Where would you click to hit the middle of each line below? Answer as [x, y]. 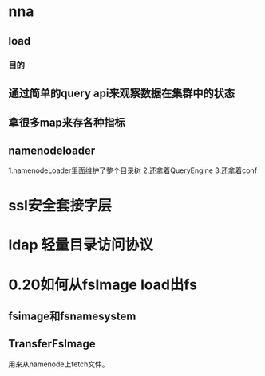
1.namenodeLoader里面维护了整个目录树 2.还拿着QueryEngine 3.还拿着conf [133, 170]
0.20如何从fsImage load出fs [103, 284]
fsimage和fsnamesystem [72, 317]
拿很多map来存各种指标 [67, 123]
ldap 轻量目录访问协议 [81, 245]
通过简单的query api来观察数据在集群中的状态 [122, 93]
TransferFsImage [52, 344]
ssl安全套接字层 [60, 206]
